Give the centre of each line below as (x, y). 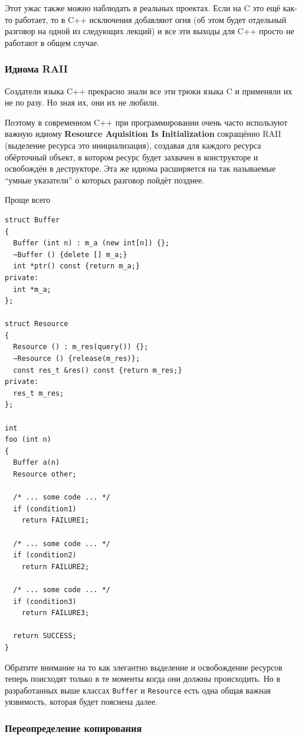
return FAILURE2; (55, 566)
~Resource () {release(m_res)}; (77, 359)
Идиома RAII (36, 69)
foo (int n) (28, 440)
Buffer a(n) (37, 463)
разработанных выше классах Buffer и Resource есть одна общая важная (138, 690)
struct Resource (37, 324)
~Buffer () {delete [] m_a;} (70, 254)
